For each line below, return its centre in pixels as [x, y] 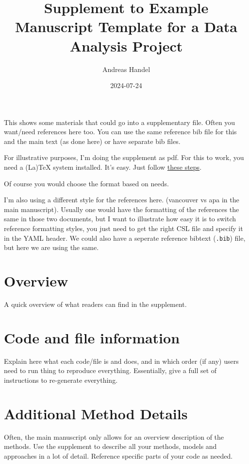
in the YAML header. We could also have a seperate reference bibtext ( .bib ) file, [125, 238]
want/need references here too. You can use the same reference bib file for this [120, 132]
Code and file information [92, 337]
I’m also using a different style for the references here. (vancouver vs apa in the [122, 200]
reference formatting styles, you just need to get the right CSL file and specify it [124, 228]
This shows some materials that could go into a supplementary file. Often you [120, 122]
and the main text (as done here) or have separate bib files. [92, 141]
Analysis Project [126, 45]
